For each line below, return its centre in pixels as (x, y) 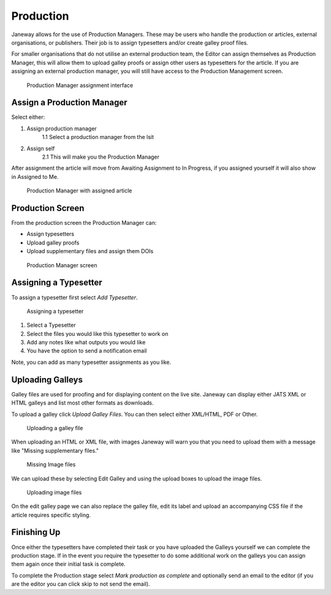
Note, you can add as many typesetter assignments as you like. (91, 362)
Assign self (41, 148)
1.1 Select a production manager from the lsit (98, 137)
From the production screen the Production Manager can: (84, 223)
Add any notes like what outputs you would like (86, 343)
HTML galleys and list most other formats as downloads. (82, 403)
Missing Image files (51, 464)
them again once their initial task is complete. (68, 564)
